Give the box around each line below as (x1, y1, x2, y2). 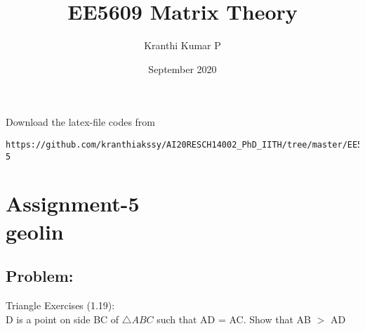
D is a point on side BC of (6, 311, 119, 326)
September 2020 (148, 61, 217, 76)
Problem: (6, 265, 74, 287)
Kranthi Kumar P (144, 38, 221, 53)
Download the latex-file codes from (6, 115, 156, 129)
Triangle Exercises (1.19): (6, 297, 115, 312)
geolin (6, 216, 64, 245)
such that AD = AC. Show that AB (157, 311, 311, 326)
